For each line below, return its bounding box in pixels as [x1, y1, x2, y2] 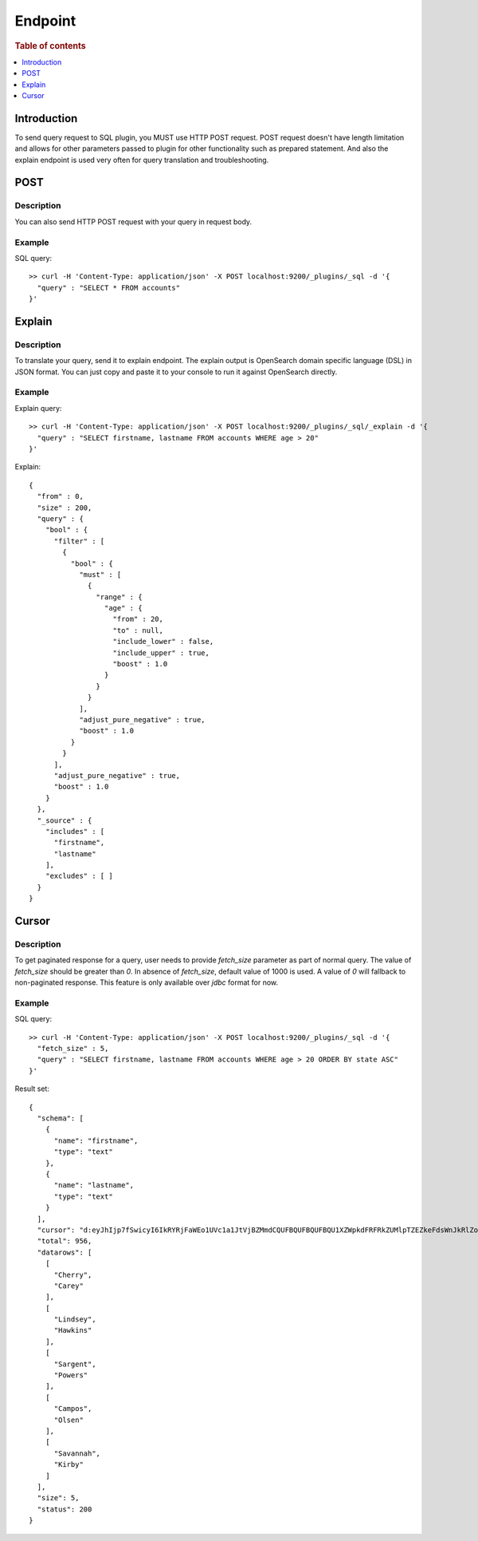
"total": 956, [37, 1237, 92, 1246]
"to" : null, [112, 626, 163, 634]
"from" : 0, [37, 492, 84, 501]
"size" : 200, [37, 503, 92, 512]
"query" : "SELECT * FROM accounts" [37, 283, 181, 292]
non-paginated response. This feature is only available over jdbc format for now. [14, 978, 279, 987]
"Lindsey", [53, 1315, 96, 1324]
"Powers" [53, 1371, 88, 1380]
